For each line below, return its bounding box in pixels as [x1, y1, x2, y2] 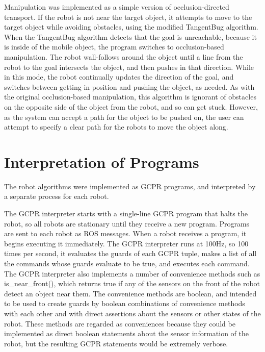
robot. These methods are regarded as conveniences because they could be [4, 318, 235, 329]
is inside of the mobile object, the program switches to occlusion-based [4, 41, 224, 52]
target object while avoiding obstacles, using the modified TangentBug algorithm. [4, 21, 258, 32]
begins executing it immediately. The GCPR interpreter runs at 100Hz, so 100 [4, 238, 249, 248]
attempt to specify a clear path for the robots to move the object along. [4, 121, 228, 132]
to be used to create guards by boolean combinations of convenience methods [4, 298, 245, 309]
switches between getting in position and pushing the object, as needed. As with [4, 81, 255, 92]
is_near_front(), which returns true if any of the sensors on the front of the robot [4, 278, 260, 289]
